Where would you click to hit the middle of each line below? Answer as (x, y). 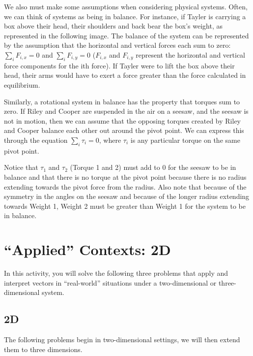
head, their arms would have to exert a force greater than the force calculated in (125, 75)
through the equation (36, 140)
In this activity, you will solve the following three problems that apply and (116, 273)
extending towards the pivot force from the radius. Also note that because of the (125, 186)
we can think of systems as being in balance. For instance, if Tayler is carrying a (125, 16)
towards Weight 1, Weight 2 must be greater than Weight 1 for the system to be (125, 206)
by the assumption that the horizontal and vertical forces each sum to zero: (117, 45)
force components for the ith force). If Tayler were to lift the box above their (119, 65)
